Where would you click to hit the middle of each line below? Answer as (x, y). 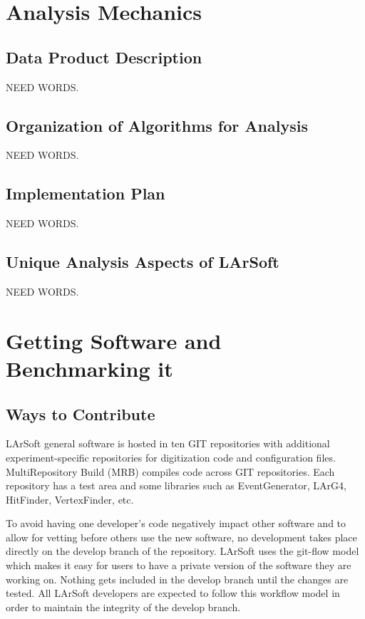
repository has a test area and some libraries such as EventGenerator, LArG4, (176, 485)
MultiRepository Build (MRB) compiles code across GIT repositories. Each (170, 471)
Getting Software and (114, 340)
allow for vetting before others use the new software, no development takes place (181, 537)
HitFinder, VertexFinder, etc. (70, 499)
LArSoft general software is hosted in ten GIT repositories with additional (168, 443)
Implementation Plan (86, 193)
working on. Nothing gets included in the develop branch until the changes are (177, 579)
